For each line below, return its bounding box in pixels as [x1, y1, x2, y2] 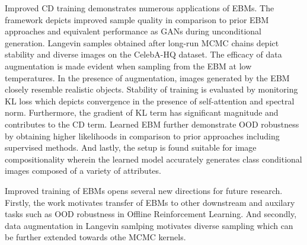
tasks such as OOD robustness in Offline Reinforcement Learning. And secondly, [5, 208, 297, 220]
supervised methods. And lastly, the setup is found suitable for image [5, 141, 257, 154]
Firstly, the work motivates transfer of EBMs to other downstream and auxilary [5, 196, 295, 208]
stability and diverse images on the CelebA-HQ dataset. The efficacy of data [5, 48, 282, 61]
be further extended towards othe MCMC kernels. [5, 231, 186, 243]
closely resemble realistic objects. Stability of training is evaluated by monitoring [5, 83, 298, 96]
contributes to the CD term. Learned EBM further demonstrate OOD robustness [5, 117, 299, 130]
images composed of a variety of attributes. [5, 164, 161, 177]
